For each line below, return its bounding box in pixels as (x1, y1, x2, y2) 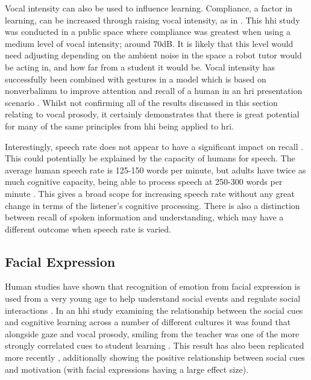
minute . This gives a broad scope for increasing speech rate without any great (5, 187, 295, 199)
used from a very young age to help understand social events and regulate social (5, 292, 301, 305)
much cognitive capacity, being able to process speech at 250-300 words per (5, 175, 283, 188)
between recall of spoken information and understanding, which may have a (5, 211, 284, 223)
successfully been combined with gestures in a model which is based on (5, 72, 266, 85)
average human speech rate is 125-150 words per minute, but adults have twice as (5, 163, 306, 176)
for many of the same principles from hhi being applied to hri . (5, 119, 234, 132)
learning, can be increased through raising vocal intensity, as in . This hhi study (5, 13, 300, 26)
